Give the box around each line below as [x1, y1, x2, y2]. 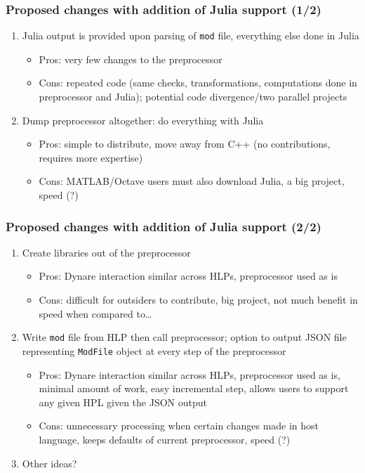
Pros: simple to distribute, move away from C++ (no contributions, [39, 136, 331, 151]
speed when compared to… [39, 306, 152, 320]
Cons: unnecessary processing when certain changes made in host [39, 418, 319, 433]
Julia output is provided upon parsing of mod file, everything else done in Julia [22, 28, 359, 43]
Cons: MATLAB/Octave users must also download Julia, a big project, [39, 174, 345, 188]
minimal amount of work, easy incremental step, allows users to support [39, 381, 349, 396]
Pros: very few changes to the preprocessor [39, 51, 223, 66]
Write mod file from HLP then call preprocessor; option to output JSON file [22, 330, 347, 344]
